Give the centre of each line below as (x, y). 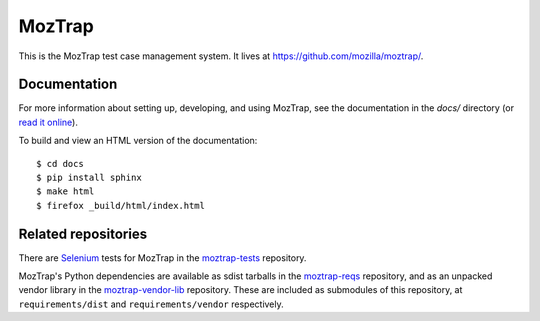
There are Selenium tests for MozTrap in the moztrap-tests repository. (162, 257)
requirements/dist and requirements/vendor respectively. (151, 304)
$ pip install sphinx (89, 178)
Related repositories (83, 233)
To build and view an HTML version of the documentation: (138, 141)
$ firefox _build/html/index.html (120, 205)
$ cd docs (60, 163)
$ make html (65, 191)
